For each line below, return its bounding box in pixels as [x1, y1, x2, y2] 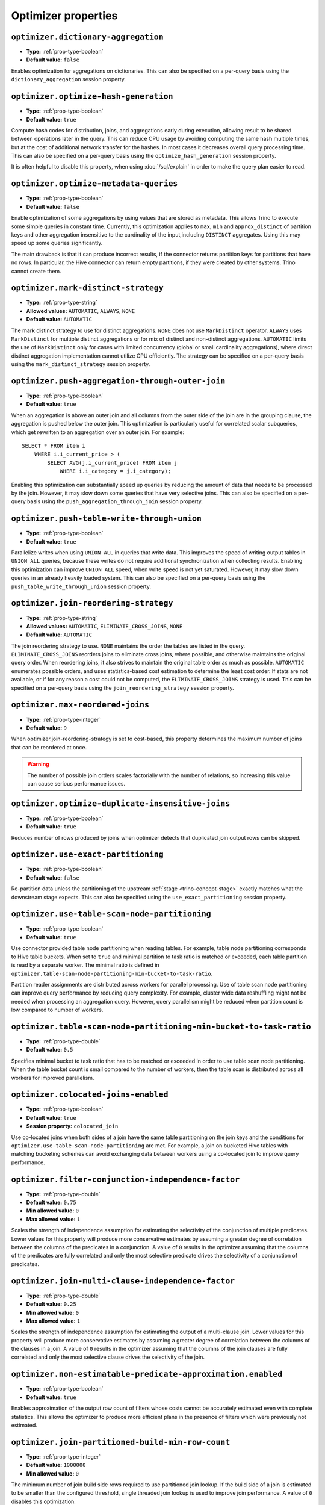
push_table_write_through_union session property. [11, 583, 152, 590]
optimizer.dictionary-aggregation [11, 32, 164, 42]
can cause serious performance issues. [27, 780, 126, 787]
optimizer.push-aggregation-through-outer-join [11, 376, 226, 386]
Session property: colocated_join [26, 1123, 119, 1130]
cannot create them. [11, 267, 61, 275]
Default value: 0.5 [26, 1046, 73, 1053]
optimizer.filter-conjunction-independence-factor [11, 1175, 240, 1184]
